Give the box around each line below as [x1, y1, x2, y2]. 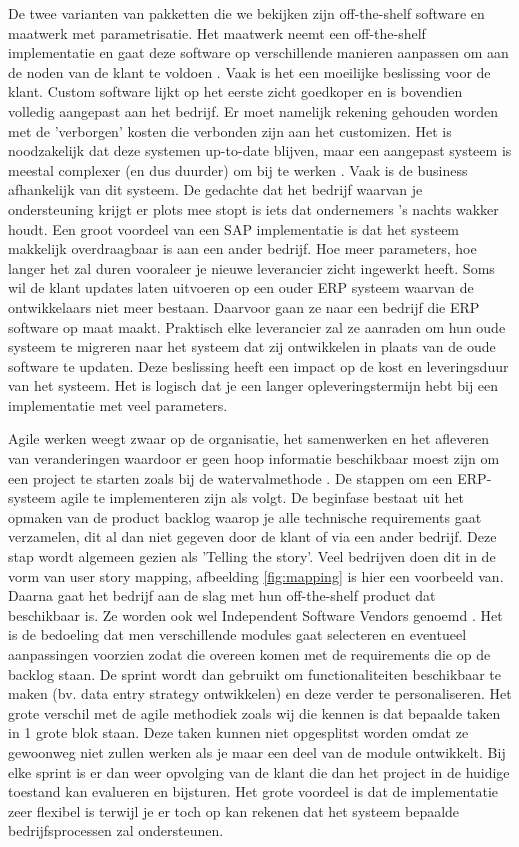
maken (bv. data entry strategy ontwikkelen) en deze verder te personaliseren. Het [8, 683, 512, 704]
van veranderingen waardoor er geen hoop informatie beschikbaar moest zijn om [8, 448, 500, 469]
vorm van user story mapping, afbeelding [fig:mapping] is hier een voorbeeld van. [8, 565, 504, 586]
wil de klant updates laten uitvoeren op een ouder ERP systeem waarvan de [8, 277, 474, 298]
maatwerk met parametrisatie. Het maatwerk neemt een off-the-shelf [8, 22, 426, 43]
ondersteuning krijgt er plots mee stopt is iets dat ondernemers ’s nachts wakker [8, 198, 499, 219]
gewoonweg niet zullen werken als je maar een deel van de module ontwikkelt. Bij [8, 741, 506, 762]
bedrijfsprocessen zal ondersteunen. [8, 820, 224, 841]
